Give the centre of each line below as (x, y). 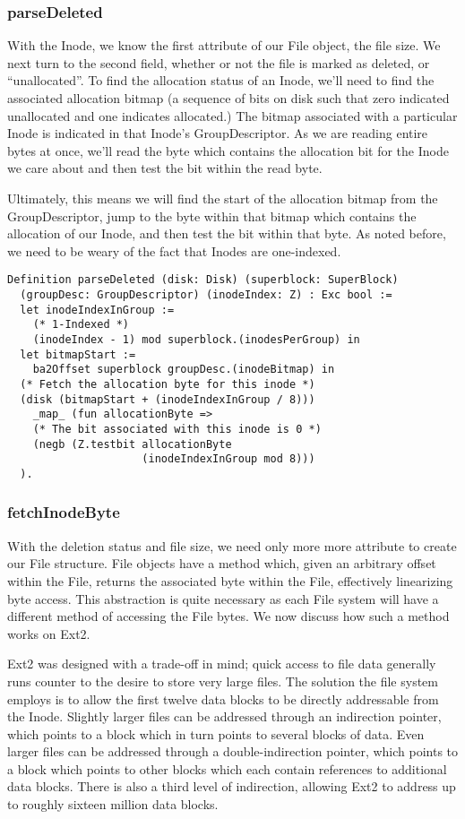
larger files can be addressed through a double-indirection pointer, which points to (233, 751)
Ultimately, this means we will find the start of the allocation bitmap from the (223, 198)
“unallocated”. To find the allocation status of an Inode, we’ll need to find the (221, 80)
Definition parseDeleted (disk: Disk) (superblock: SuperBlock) (203, 280)
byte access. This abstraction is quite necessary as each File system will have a (223, 598)
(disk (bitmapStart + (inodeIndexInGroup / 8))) (168, 399)
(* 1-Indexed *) (81, 325)
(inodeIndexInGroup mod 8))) (228, 459)
